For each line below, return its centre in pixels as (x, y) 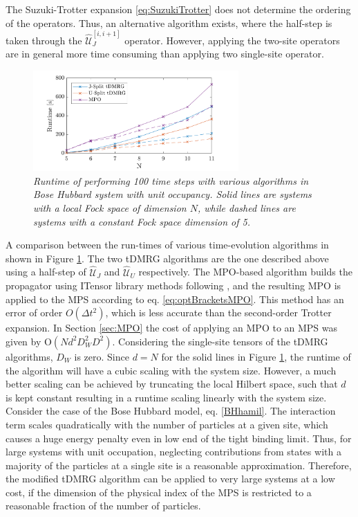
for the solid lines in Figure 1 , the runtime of (256, 356)
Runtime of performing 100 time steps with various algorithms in (171, 180)
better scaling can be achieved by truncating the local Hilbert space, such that (172, 384)
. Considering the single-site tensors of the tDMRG (220, 341)
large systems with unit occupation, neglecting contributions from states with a (173, 452)
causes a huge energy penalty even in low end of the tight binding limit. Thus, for (179, 438)
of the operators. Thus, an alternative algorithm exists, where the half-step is (169, 22)
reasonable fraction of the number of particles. (103, 506)
